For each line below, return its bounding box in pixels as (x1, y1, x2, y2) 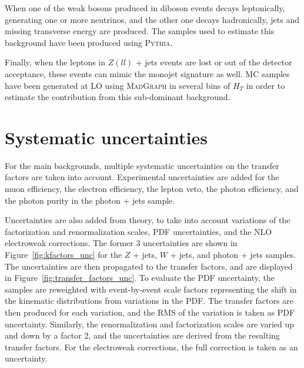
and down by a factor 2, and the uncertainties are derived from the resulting (5, 329, 280, 342)
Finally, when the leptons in (5, 56, 106, 68)
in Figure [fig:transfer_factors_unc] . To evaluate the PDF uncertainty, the (5, 271, 275, 284)
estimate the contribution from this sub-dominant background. (5, 91, 230, 103)
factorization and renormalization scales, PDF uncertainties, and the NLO (5, 225, 272, 237)
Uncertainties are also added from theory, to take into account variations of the (5, 214, 290, 226)
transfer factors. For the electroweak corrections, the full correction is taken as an (5, 340, 298, 353)
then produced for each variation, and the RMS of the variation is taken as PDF (5, 306, 295, 318)
